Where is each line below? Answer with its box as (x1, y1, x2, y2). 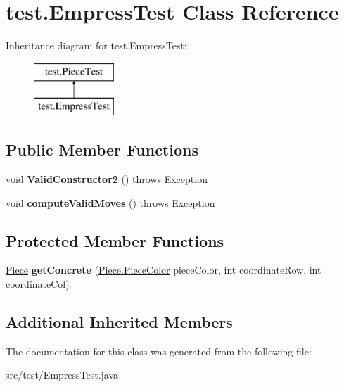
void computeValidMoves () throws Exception (6, 195, 215, 210)
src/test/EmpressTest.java (6, 367, 119, 382)
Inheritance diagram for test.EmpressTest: (6, 38, 187, 53)
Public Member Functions (6, 139, 198, 160)
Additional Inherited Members (6, 311, 233, 333)
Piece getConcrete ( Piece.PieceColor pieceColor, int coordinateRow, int (6, 262, 321, 277)
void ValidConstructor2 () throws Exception (6, 172, 208, 186)
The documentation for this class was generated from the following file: (6, 343, 312, 358)
